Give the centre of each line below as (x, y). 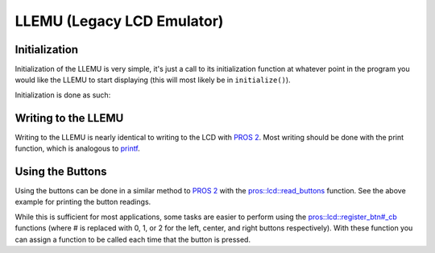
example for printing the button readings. (83, 202)
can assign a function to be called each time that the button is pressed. (133, 239)
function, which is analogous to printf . (77, 148)
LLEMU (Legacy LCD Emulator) (119, 21)
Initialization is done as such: (63, 95)
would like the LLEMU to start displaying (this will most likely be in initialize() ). (153, 80)
